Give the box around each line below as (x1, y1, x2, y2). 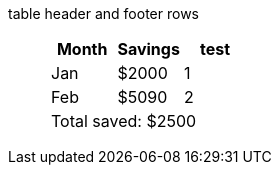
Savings (117, 39, 180, 59)
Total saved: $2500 (51, 111, 197, 131)
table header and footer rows (8, 5, 199, 22)
